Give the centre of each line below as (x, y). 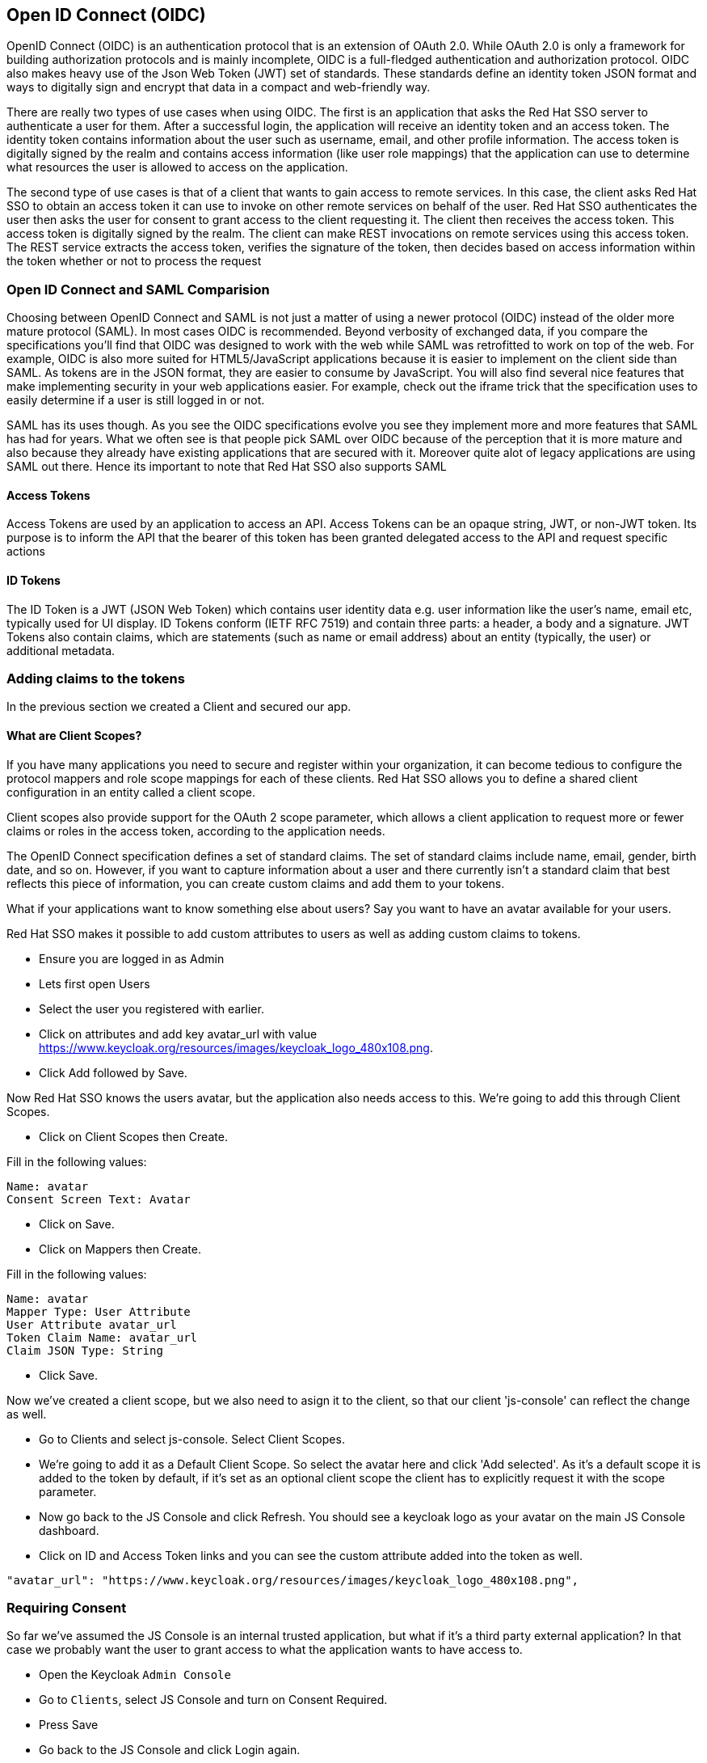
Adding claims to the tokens (96, 678)
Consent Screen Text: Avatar (99, 1199)
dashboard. (69, 1530)
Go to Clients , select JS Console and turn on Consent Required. (213, 1700)
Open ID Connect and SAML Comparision (138, 289)
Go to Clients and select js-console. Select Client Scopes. (192, 1439)
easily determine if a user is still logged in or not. (136, 400)
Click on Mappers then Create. (120, 1249)
